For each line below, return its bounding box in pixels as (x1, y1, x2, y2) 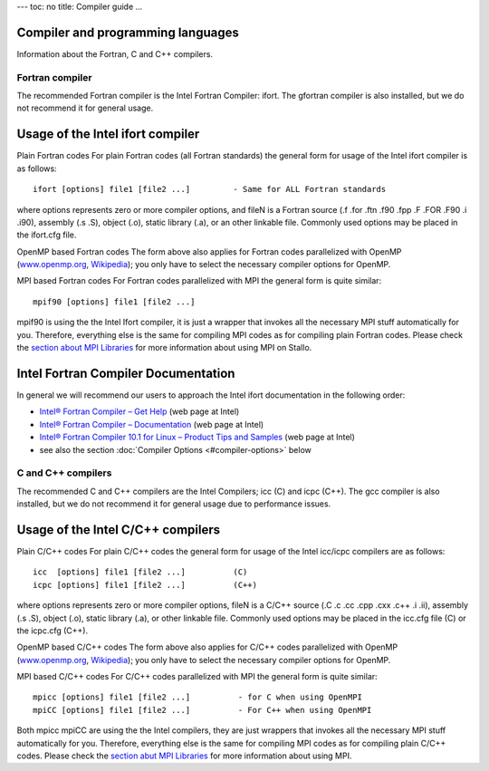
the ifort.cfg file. (16, 229, 77, 240)
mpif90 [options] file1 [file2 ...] (33, 296, 196, 307)
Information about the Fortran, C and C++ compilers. (16, 48, 213, 59)
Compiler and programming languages (16, 24, 239, 40)
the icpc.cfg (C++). (16, 625, 89, 636)
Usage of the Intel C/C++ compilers (16, 522, 221, 537)
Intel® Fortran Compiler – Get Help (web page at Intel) (39, 406, 240, 417)
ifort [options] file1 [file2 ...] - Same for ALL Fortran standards (33, 184, 387, 195)
